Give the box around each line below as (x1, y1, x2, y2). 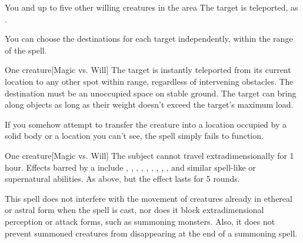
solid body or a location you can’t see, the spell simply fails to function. (5, 129, 264, 142)
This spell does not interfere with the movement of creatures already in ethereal (5, 192, 292, 204)
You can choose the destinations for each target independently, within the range (5, 32, 293, 45)
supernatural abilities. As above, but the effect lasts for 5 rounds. (5, 172, 240, 185)
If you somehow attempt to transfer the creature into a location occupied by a (5, 118, 287, 130)
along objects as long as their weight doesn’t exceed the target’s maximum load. (5, 98, 294, 111)
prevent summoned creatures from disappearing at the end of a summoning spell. (5, 227, 298, 239)
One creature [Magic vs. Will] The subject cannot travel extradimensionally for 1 (5, 149, 294, 161)
